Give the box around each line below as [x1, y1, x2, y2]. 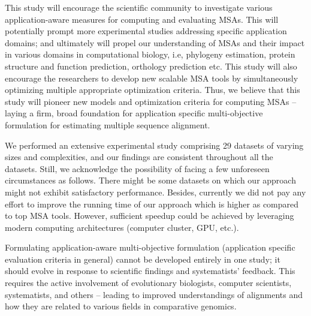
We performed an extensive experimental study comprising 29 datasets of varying [5, 139, 304, 151]
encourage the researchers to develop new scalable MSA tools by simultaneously [5, 71, 298, 84]
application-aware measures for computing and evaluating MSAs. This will [5, 13, 279, 25]
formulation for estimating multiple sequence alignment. [5, 118, 210, 131]
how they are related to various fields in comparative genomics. [5, 300, 237, 312]
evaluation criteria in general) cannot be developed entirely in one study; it [5, 252, 280, 265]
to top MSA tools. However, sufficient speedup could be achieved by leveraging [5, 209, 294, 222]
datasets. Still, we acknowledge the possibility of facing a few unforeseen [5, 162, 270, 174]
